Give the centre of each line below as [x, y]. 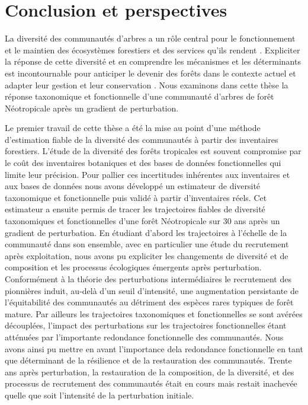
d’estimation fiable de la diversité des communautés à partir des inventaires [142, 139]
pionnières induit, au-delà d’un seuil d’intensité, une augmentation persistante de [152, 290]
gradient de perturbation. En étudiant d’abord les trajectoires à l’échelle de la [146, 232]
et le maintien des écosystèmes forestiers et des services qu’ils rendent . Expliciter [153, 50]
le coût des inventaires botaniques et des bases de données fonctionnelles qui [143, 163]
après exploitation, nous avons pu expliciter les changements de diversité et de [147, 255]
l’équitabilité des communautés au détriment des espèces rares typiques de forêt [149, 302]
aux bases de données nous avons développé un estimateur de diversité [133, 186]
